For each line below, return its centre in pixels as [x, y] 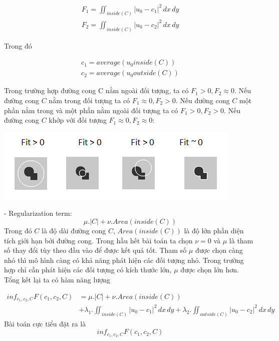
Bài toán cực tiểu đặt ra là [45, 323]
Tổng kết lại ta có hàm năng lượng [57, 279]
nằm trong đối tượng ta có [89, 100]
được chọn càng [219, 250]
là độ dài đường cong [74, 230]
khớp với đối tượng [78, 120]
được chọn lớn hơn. [210, 270]
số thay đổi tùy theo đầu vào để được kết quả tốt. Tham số [95, 250]
